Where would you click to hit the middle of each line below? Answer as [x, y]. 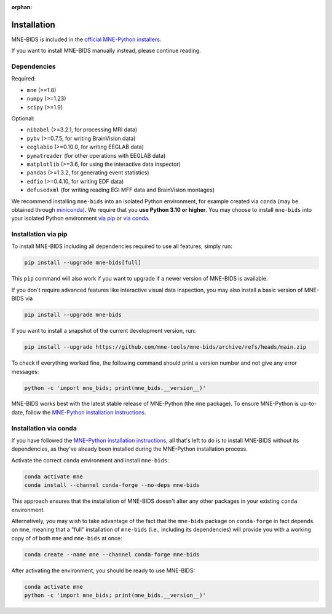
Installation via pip [39, 235]
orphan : [22, 7]
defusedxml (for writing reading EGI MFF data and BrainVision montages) [121, 190]
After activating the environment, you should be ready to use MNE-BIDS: [103, 570]
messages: [25, 371]
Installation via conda [44, 428]
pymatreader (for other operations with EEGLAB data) [96, 155]
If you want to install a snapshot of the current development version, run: [104, 331]
